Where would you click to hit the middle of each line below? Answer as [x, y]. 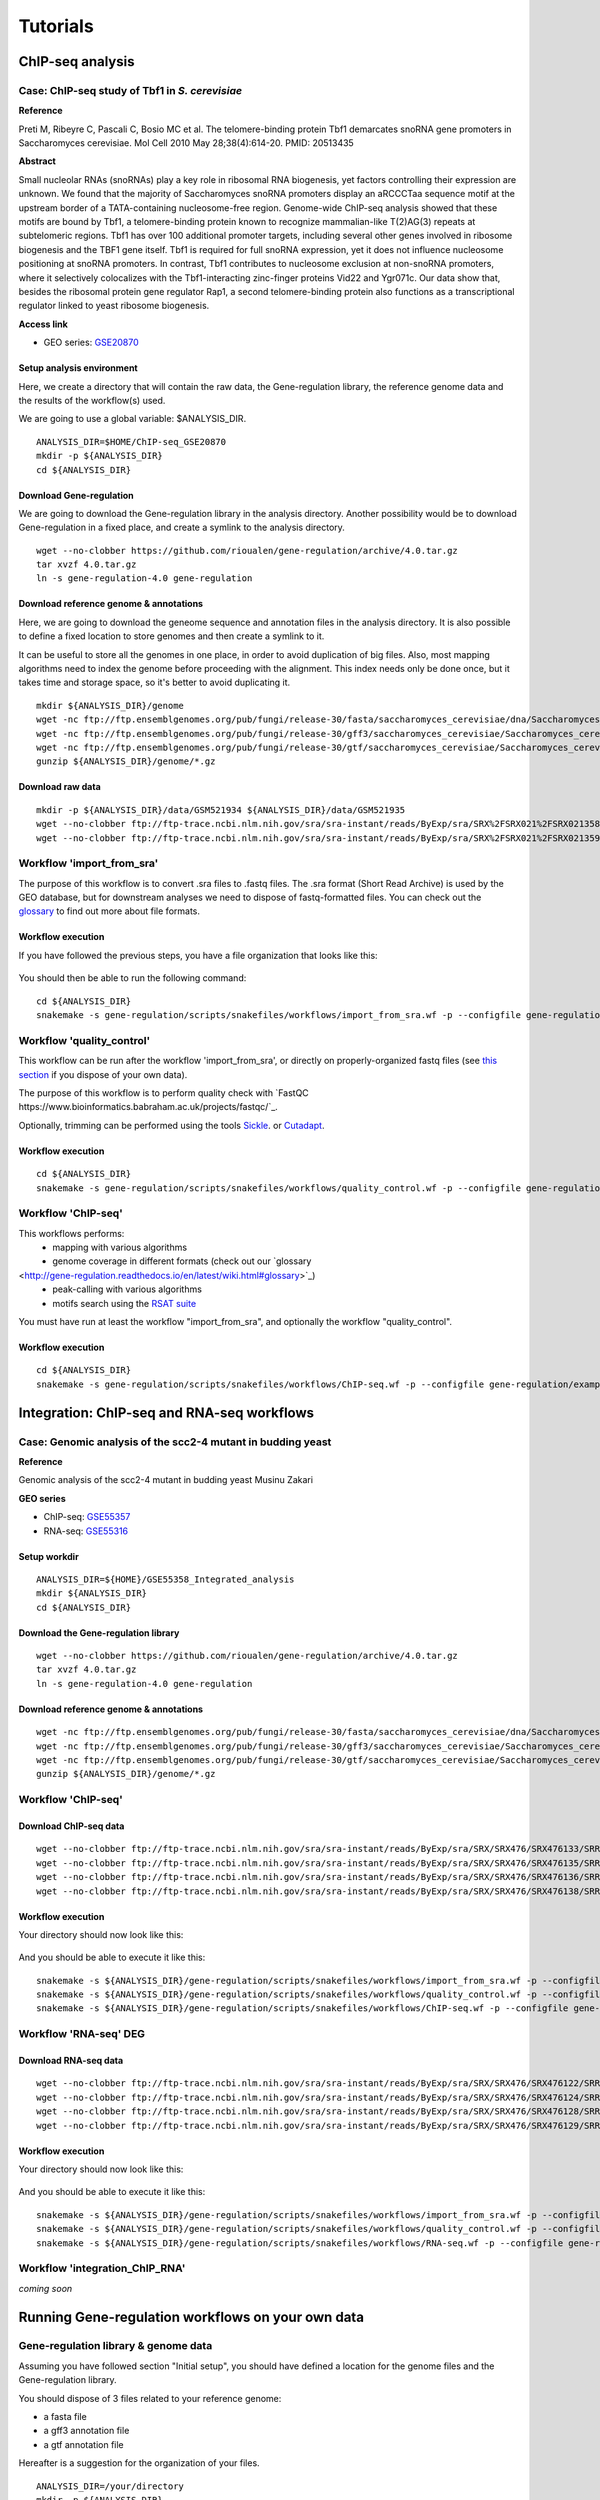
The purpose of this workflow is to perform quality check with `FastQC [163, 1092]
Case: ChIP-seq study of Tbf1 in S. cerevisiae [130, 90]
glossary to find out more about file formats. [109, 911]
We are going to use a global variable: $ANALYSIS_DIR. [132, 419]
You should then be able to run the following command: [132, 978]
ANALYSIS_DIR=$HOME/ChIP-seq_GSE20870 [131, 441]
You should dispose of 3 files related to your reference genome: [150, 2398]
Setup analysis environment [78, 368]
